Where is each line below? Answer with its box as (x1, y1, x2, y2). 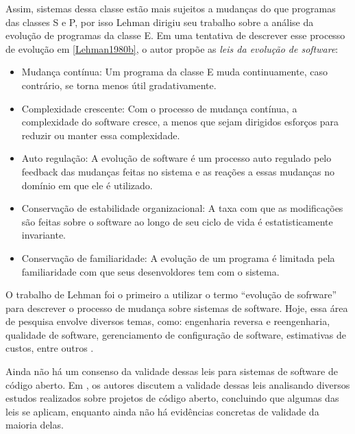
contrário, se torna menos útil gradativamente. (21, 77, 217, 92)
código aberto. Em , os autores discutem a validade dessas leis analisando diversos (5, 377, 350, 391)
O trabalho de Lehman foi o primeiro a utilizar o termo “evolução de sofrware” (5, 287, 337, 302)
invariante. (21, 228, 66, 242)
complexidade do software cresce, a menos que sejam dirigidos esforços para (21, 114, 339, 129)
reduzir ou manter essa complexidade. (21, 128, 180, 142)
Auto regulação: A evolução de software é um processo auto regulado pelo (21, 151, 332, 165)
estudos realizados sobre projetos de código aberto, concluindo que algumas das (5, 391, 339, 405)
